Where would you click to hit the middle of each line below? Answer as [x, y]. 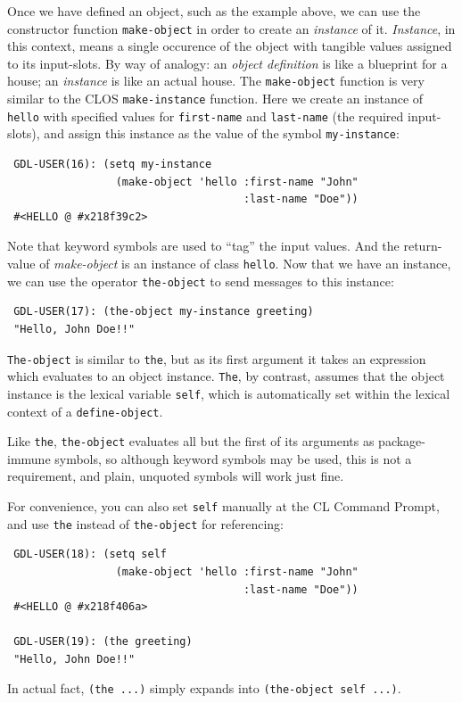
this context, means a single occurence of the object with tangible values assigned [230, 46]
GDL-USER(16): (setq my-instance [113, 165]
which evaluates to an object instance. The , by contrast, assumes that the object [226, 376]
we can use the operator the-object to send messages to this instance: [201, 281]
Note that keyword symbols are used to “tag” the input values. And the [203, 246]
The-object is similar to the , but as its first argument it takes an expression [217, 358]
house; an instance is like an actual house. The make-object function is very [216, 81]
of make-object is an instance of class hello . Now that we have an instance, [245, 264]
